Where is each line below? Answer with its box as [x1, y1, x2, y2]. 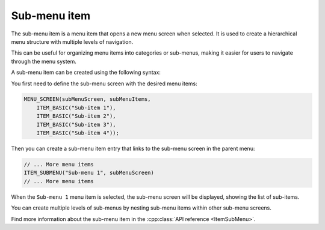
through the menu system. [11, 58, 76, 65]
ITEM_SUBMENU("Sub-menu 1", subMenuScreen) [23, 169, 155, 177]
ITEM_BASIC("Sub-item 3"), [36, 121, 117, 128]
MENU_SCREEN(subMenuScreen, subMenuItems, [23, 96, 151, 103]
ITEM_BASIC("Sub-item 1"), [36, 104, 117, 111]
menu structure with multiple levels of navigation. [11, 38, 134, 45]
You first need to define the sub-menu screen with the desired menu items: [11, 80, 198, 87]
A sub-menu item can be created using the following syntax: [11, 69, 161, 76]
